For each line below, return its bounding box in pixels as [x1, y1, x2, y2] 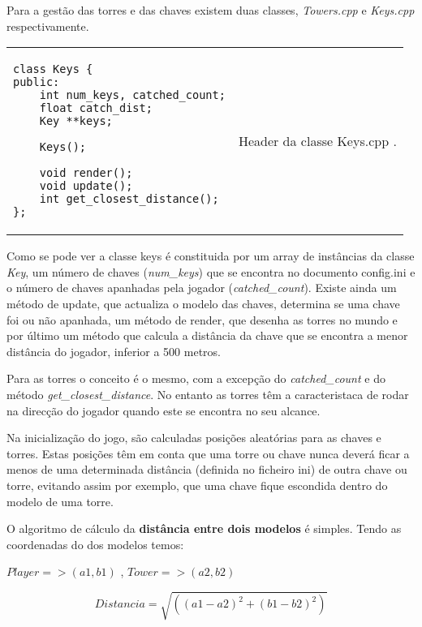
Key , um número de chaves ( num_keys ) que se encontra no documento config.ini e [6, 263, 416, 280]
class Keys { [13, 62, 93, 76]
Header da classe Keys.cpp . [238, 131, 397, 150]
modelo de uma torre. [6, 492, 114, 509]
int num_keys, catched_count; [39, 88, 226, 102]
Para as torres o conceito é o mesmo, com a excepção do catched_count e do [6, 370, 385, 387]
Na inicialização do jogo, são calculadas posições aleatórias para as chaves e [6, 429, 381, 446]
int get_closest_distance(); [39, 192, 219, 206]
